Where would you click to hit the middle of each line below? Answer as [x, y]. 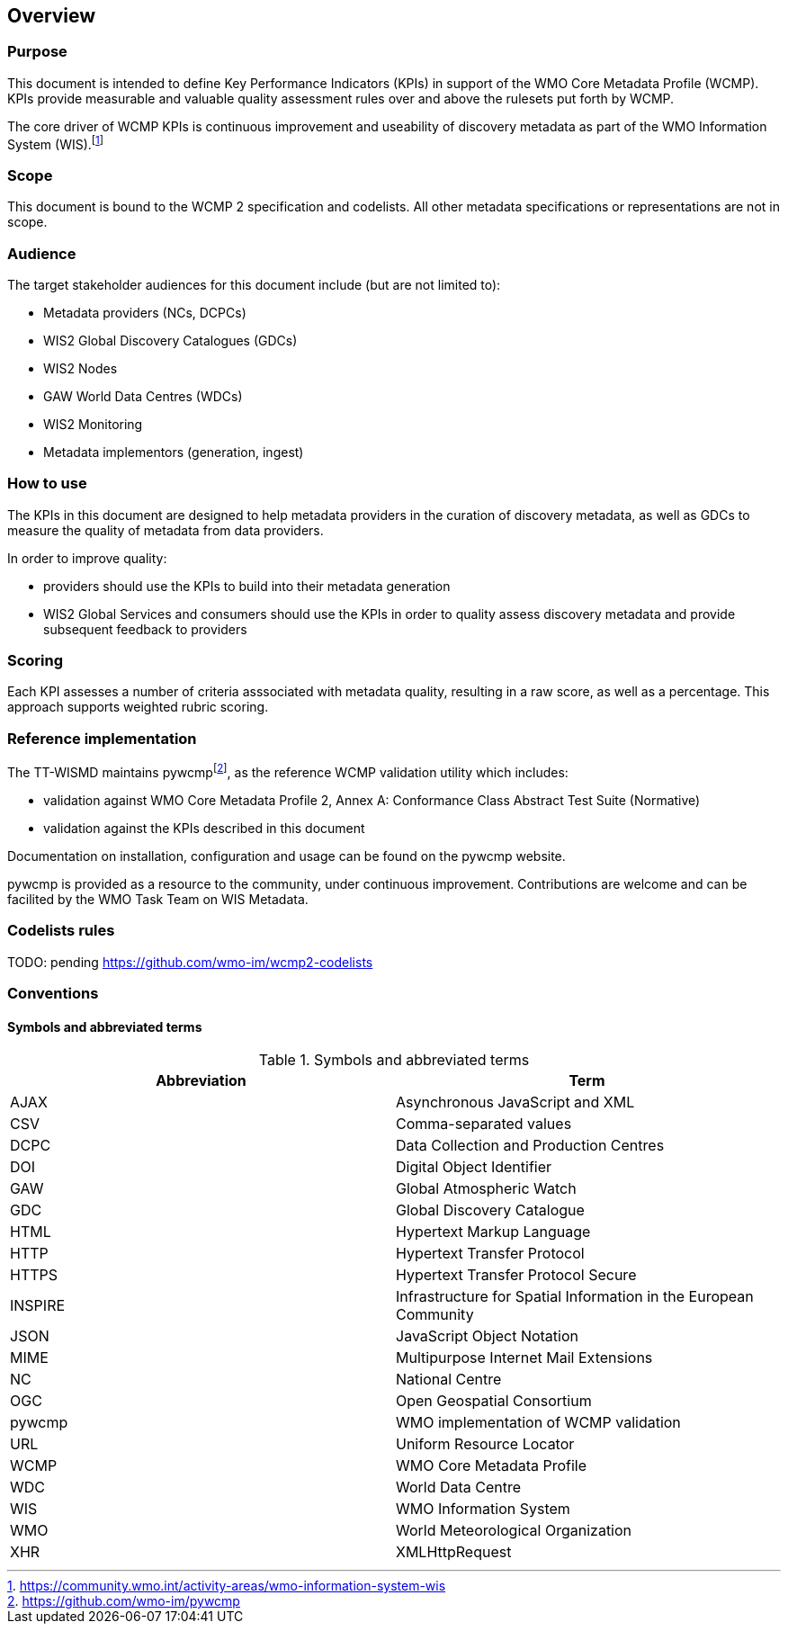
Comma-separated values [484, 1124]
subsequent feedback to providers [145, 629]
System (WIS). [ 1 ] [56, 143]
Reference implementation [102, 738]
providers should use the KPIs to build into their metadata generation [247, 586]
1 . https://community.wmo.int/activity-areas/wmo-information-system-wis [227, 1586]
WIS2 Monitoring [93, 424]
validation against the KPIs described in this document [204, 828]
